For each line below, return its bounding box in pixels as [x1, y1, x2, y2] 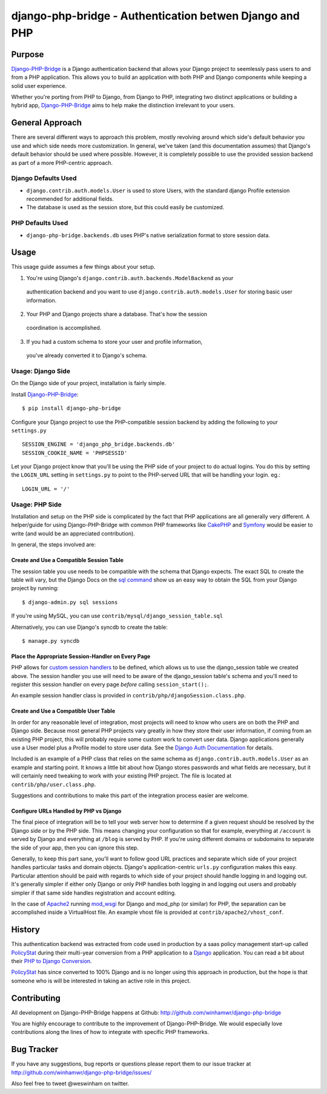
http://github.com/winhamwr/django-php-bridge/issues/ [11, 1069, 152, 1076]
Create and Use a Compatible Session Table [11, 557, 124, 564]
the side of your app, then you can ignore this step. [11, 844, 139, 851]
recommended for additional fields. [26, 195, 114, 203]
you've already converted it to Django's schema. [26, 352, 148, 359]
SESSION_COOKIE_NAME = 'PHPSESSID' [22, 449, 128, 456]
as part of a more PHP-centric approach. [11, 159, 113, 166]
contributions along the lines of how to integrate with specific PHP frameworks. [11, 1029, 209, 1036]
